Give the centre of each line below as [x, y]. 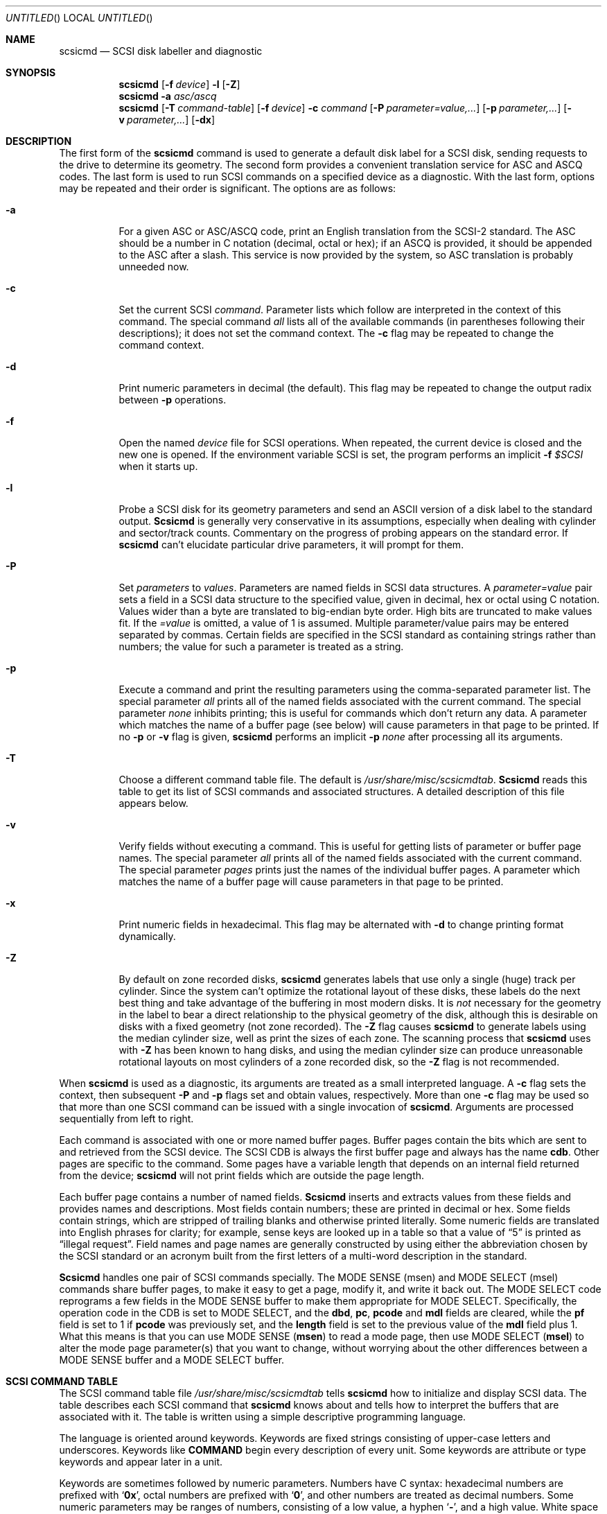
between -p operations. [173, 400]
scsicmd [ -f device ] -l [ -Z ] [179, 84]
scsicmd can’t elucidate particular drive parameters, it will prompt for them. [291, 545]
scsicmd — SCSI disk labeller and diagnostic [161, 51]
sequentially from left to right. [126, 1119]
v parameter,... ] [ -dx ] [167, 120]
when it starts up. [158, 466]
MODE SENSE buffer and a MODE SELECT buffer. [172, 1360]
